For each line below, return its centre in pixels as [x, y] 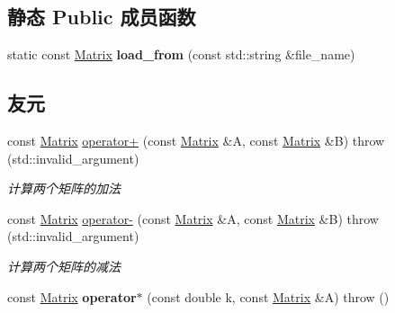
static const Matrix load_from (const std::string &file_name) [181, 54]
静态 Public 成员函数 [102, 17]
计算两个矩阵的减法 [64, 266]
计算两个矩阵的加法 [64, 188]
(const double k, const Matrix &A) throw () [268, 296]
